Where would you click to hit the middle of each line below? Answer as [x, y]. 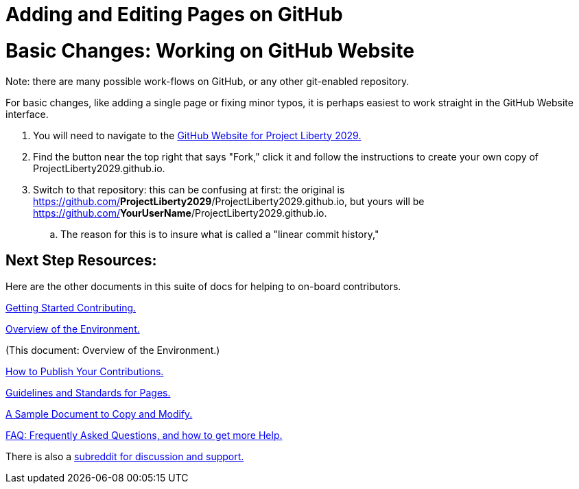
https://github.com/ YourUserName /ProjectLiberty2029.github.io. [180, 213]
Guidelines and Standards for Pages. [88, 393]
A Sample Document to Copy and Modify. [99, 414]
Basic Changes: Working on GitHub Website [210, 50]
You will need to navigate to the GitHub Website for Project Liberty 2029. [197, 135]
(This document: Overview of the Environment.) [113, 350]
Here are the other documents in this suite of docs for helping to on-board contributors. [203, 287]
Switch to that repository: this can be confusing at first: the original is [189, 189]
